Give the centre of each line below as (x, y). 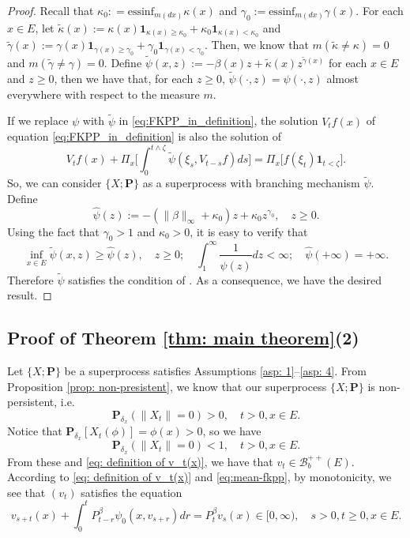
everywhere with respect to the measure (103, 94)
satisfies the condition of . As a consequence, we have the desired (225, 279)
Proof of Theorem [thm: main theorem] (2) (183, 338)
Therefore (30, 279)
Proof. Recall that (51, 10)
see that (26, 492)
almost (342, 79)
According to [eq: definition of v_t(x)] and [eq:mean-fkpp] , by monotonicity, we (199, 477)
